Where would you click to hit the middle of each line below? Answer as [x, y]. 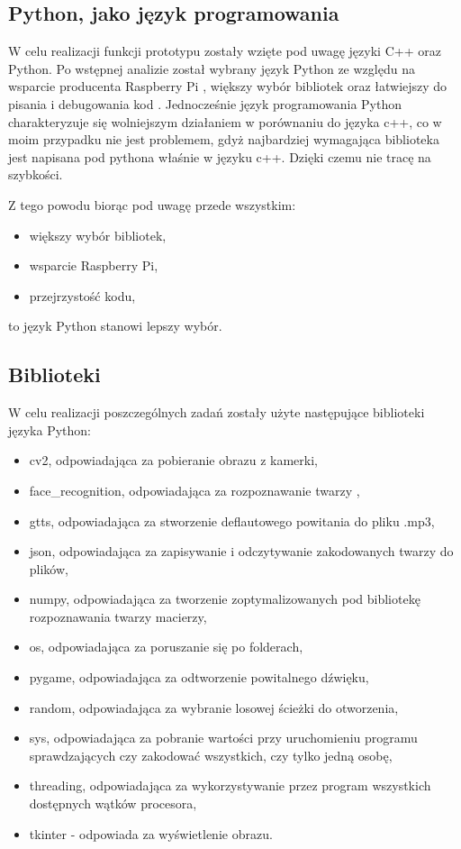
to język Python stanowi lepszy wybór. [115, 326]
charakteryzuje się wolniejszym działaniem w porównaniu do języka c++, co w [225, 121]
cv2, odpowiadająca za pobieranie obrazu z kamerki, [173, 460]
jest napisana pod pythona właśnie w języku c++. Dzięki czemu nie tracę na [220, 156]
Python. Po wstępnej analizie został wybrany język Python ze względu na [212, 68]
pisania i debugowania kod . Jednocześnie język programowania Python [205, 103]
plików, [49, 568]
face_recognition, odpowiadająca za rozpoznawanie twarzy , [194, 490]
